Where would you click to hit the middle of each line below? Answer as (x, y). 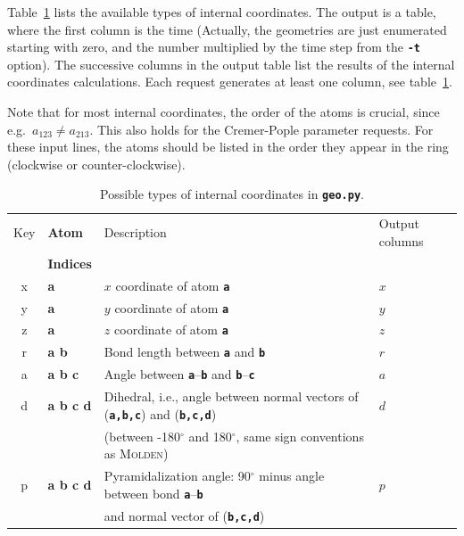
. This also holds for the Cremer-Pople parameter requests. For (261, 129)
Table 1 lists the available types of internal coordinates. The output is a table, (222, 12)
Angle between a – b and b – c (179, 374)
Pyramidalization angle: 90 (177, 476)
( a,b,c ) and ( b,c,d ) (160, 413)
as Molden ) (136, 454)
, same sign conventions (300, 436)
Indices (70, 263)
